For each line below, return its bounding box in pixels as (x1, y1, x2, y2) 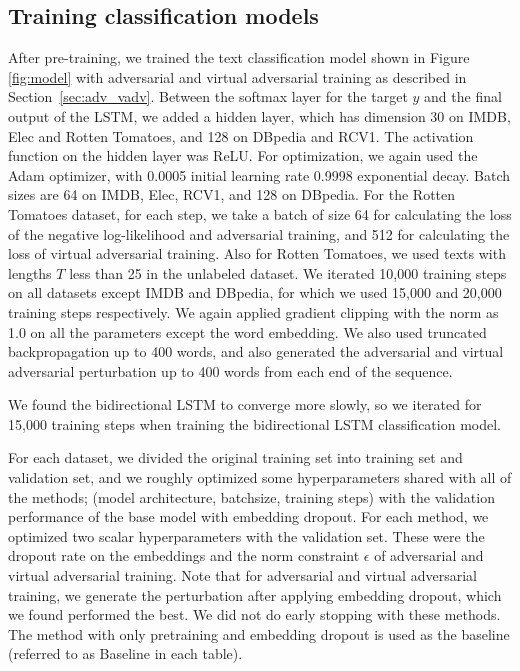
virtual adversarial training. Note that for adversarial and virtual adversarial (8, 565, 477, 586)
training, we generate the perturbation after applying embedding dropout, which (8, 584, 502, 605)
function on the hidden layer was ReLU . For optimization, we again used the (8, 145, 478, 166)
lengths (8, 262, 52, 283)
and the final (424, 86, 502, 107)
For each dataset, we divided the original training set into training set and (8, 447, 463, 468)
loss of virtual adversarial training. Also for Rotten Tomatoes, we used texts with (8, 243, 506, 264)
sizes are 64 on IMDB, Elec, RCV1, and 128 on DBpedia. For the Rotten (8, 184, 456, 205)
